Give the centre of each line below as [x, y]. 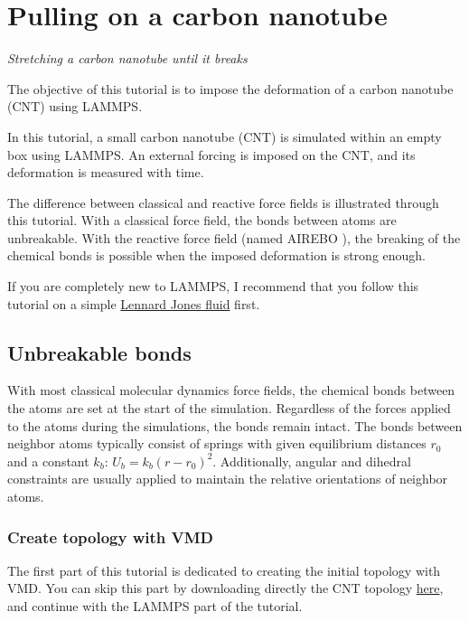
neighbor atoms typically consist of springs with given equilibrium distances [217, 443]
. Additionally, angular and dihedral [312, 461]
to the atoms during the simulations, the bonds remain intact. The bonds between [235, 425]
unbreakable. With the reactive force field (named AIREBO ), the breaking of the [234, 237]
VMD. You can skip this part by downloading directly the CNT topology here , [225, 588]
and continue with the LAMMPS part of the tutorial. [155, 606]
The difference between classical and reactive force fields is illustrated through [223, 202]
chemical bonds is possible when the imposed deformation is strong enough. [217, 255]
